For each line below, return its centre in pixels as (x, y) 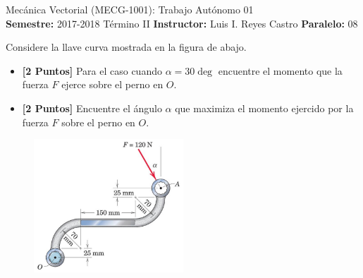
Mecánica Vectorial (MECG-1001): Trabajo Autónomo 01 (130, 9)
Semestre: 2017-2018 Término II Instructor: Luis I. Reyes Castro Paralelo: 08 (182, 23)
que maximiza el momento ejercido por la (264, 108)
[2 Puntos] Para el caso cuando (92, 70)
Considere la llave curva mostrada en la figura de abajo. (126, 47)
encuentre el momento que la (280, 70)
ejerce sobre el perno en (112, 84)
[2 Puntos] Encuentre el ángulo (92, 108)
